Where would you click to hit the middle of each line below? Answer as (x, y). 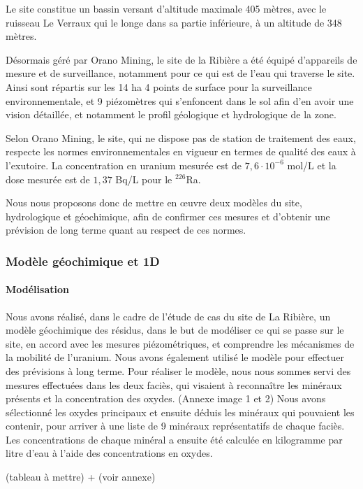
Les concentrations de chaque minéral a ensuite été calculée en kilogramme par (174, 439)
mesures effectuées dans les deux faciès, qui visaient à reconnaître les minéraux (174, 384)
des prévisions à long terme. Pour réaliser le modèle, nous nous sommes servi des (178, 370)
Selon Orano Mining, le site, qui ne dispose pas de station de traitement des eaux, (181, 137)
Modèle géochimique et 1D (83, 261)
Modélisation (37, 289)
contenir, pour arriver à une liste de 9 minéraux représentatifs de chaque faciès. (175, 426)
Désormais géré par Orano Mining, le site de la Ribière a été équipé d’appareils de (181, 59)
